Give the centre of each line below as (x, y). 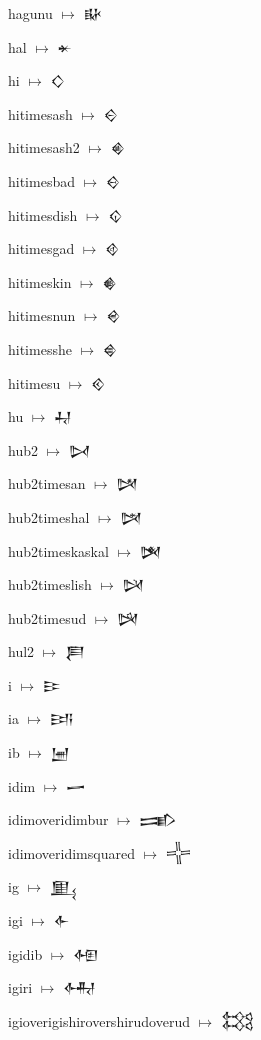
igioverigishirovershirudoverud (99, 1020)
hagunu (30, 13)
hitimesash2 (44, 147)
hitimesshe (40, 348)
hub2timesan (47, 483)
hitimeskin (40, 281)
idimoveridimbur (58, 819)
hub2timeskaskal (58, 550)
